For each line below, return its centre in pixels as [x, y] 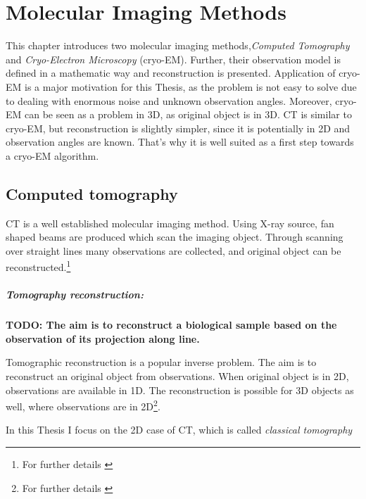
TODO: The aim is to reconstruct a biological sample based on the [171, 325]
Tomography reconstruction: [75, 295]
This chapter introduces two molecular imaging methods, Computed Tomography [178, 45]
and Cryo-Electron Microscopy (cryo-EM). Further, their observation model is [173, 59]
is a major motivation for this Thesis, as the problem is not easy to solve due [191, 86]
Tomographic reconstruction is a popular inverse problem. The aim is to [161, 362]
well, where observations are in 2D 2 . [83, 405]
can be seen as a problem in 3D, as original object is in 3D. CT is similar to [188, 114]
